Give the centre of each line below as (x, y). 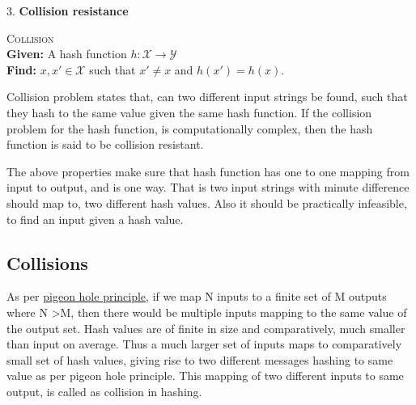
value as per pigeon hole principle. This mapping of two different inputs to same (205, 375)
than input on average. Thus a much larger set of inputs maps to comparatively (204, 344)
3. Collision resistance (68, 11)
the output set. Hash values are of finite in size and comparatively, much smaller (206, 328)
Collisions (47, 262)
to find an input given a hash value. (95, 219)
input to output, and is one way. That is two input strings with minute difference (208, 187)
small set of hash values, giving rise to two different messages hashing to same (200, 359)
